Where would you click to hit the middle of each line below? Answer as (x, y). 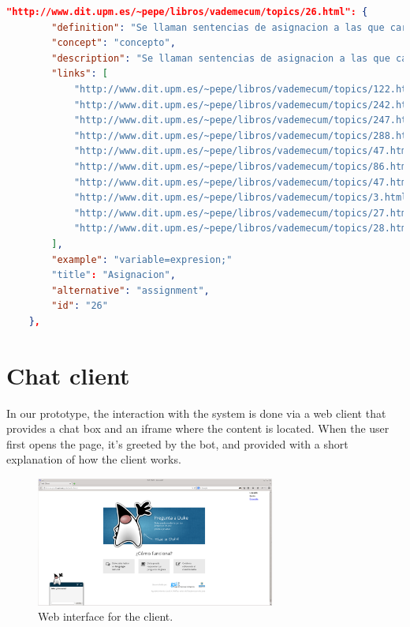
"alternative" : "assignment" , (130, 290)
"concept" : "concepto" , (114, 43)
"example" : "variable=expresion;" (142, 259)
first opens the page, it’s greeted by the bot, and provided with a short (177, 443)
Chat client (68, 375)
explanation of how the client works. (94, 459)
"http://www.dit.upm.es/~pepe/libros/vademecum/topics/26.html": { (187, 12)
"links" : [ (80, 74)
